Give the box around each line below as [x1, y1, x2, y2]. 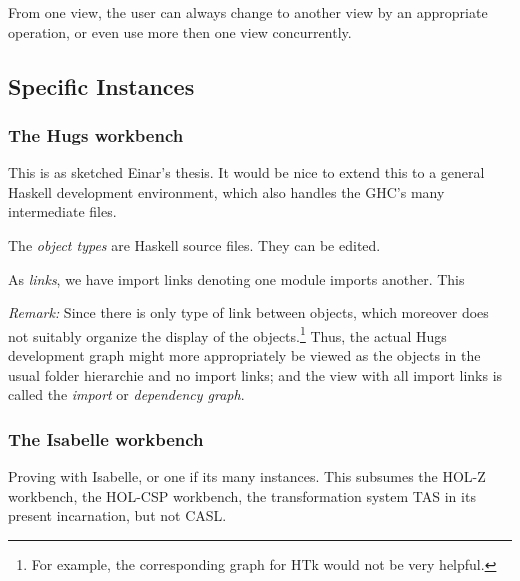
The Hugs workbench [8, 122, 184, 147]
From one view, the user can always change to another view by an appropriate [8, 2, 488, 22]
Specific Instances [8, 70, 195, 101]
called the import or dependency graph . [8, 384, 245, 405]
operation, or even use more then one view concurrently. [8, 21, 352, 42]
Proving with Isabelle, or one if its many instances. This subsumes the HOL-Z [8, 466, 486, 486]
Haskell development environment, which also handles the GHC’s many [8, 181, 445, 202]
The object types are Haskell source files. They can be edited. [8, 234, 381, 255]
